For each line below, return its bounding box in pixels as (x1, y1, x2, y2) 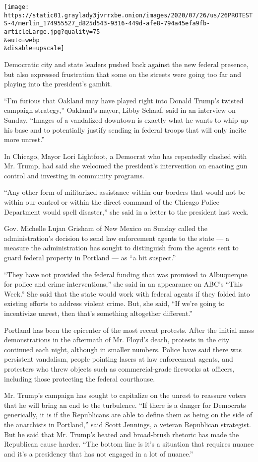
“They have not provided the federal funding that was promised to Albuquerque (4, 269, 248, 279)
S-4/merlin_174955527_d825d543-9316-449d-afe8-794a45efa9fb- (4, 20, 210, 27)
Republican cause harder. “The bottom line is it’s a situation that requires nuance (4, 439, 254, 449)
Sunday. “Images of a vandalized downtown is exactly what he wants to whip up (4, 114, 248, 125)
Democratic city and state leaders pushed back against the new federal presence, (4, 59, 249, 69)
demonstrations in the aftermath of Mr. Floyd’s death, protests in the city (4, 334, 230, 345)
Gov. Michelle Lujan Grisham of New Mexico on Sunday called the (4, 223, 208, 233)
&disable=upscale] (4, 45, 64, 52)
